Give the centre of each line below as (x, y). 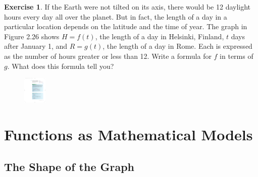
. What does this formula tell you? (61, 66)
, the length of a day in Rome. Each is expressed (177, 46)
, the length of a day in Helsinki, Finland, (160, 36)
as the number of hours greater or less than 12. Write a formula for (108, 56)
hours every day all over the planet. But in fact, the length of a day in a (116, 16)
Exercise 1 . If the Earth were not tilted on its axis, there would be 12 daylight (127, 7)
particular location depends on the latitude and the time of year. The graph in (126, 26)
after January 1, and (36, 46)
